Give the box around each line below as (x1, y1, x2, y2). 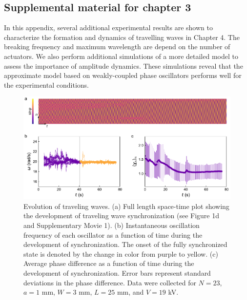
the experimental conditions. (4, 79, 89, 90)
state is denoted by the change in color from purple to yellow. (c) (23, 248, 218, 259)
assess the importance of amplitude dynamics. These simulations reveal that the (4, 60, 243, 71)
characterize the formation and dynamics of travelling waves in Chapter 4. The (4, 32, 240, 42)
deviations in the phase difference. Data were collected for (23, 277, 196, 287)
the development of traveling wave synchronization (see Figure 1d (23, 210, 220, 221)
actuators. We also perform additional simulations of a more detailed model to (4, 51, 238, 61)
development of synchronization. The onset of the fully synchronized (23, 239, 227, 249)
